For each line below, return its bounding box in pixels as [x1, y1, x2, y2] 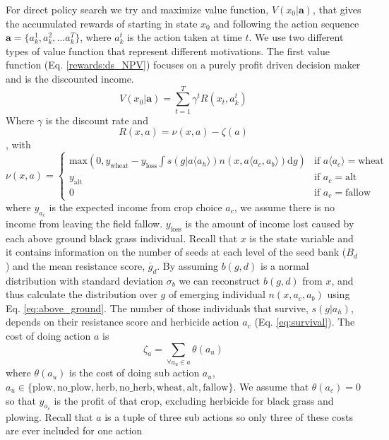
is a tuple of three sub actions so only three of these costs [104, 409, 353, 424]
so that [6, 393, 36, 408]
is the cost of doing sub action [68, 365, 200, 380]
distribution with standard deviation [6, 273, 164, 287]
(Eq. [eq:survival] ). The [254, 314, 355, 329]
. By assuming [157, 258, 218, 273]
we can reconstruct [179, 273, 261, 287]
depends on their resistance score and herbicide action [6, 314, 239, 329]
